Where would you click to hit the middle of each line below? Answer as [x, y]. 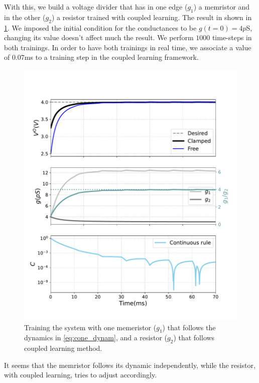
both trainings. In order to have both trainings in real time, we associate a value [128, 47]
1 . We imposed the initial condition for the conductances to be [100, 27]
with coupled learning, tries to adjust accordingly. [81, 375]
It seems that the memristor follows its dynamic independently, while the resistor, [130, 365]
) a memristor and [222, 7]
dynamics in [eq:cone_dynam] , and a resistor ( [96, 338]
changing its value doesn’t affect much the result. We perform [99, 37]
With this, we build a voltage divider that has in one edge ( [96, 7]
